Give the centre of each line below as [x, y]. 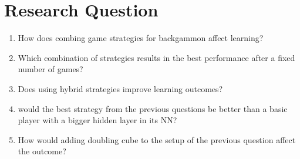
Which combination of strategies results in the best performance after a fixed [156, 57]
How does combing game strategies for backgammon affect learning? [141, 38]
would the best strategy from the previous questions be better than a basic [153, 108]
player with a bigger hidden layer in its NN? [97, 120]
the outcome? [42, 151]
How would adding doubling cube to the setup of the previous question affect [157, 139]
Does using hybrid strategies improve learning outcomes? [120, 88]
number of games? [50, 69]
